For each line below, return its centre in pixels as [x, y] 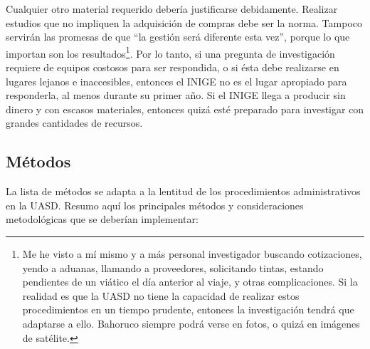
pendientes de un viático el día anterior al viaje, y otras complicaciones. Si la [190, 282]
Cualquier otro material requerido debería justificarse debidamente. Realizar [172, 9]
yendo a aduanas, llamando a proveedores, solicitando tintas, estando [173, 267]
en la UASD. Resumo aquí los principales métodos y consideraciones [155, 205]
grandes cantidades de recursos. [74, 123]
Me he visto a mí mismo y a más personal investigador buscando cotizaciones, [192, 253]
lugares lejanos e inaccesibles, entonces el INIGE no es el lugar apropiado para [176, 81]
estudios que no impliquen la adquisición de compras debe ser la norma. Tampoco [184, 22]
